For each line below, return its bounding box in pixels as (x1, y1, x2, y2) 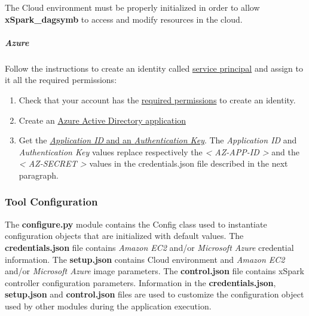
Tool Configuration (5, 194, 98, 209)
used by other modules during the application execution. (5, 299, 212, 312)
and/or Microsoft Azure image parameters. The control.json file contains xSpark (5, 265, 304, 277)
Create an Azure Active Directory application (19, 113, 186, 126)
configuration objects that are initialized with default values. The (5, 229, 244, 242)
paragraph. (19, 168, 59, 181)
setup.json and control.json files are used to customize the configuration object (5, 288, 304, 300)
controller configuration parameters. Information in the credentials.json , (5, 276, 276, 289)
